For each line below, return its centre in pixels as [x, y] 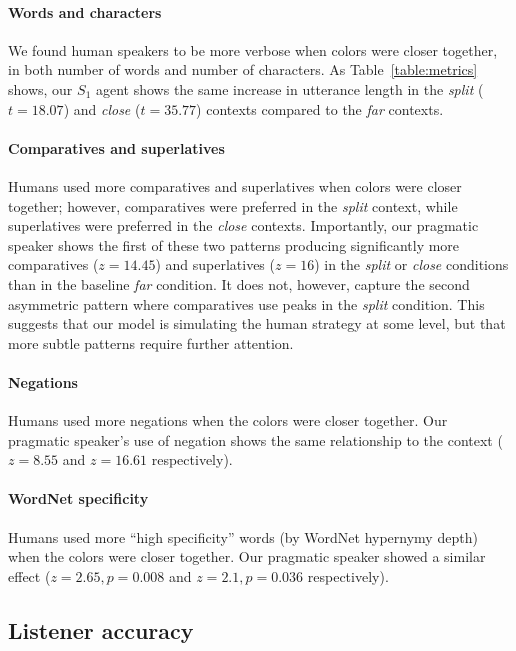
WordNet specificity [78, 498]
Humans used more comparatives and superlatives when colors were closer [235, 185]
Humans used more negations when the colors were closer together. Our [228, 420]
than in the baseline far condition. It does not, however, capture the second [239, 283]
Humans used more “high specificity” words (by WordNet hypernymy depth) [243, 536]
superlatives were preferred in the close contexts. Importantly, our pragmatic [243, 225]
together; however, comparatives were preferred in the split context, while [233, 205]
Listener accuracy [101, 629]
